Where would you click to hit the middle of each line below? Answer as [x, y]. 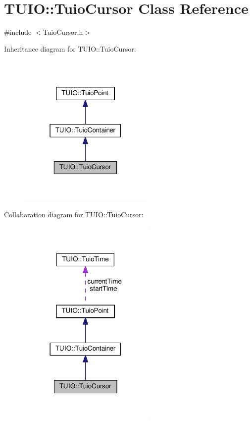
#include [18, 32]
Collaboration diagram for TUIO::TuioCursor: [74, 214]
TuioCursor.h [63, 32]
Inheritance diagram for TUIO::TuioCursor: [70, 48]
